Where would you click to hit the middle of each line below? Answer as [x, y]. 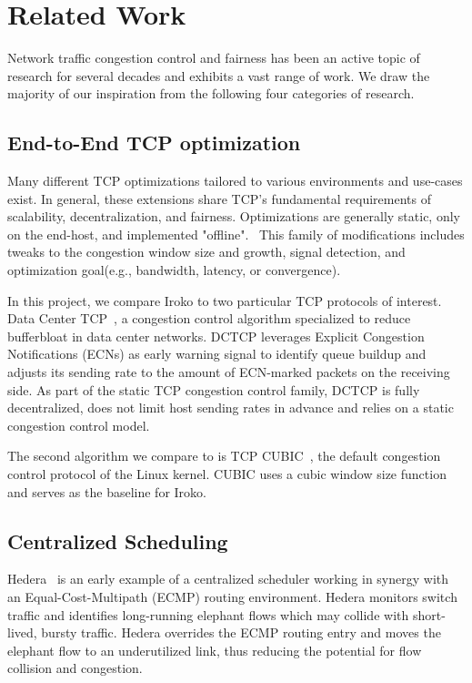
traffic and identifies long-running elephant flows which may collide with [208, 614]
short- [429, 614]
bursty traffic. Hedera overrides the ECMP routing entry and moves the [241, 632]
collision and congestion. [75, 668]
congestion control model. [79, 425]
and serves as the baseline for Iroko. [107, 491]
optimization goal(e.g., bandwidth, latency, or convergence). [174, 270]
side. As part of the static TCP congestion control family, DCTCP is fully [214, 389]
